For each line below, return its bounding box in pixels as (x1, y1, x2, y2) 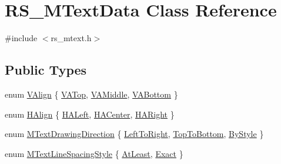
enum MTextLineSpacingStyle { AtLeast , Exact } (5, 147, 183, 159)
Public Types (5, 61, 87, 79)
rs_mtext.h (51, 32, 92, 44)
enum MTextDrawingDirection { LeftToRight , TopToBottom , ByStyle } (5, 128, 264, 140)
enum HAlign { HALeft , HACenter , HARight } (5, 108, 175, 120)
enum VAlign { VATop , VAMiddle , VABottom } (5, 88, 178, 100)
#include (5, 32, 38, 44)
